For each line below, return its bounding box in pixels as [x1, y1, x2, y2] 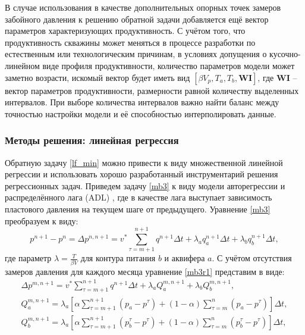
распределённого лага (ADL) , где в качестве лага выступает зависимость [5, 191, 272, 203]
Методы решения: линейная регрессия [5, 133, 179, 148]
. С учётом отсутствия [212, 252, 292, 264]
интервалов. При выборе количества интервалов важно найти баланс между [5, 96, 279, 108]
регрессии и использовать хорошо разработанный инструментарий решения [5, 168, 278, 180]
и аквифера [164, 252, 205, 264]
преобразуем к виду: [5, 214, 78, 227]
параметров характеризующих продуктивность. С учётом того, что [5, 24, 246, 37]
